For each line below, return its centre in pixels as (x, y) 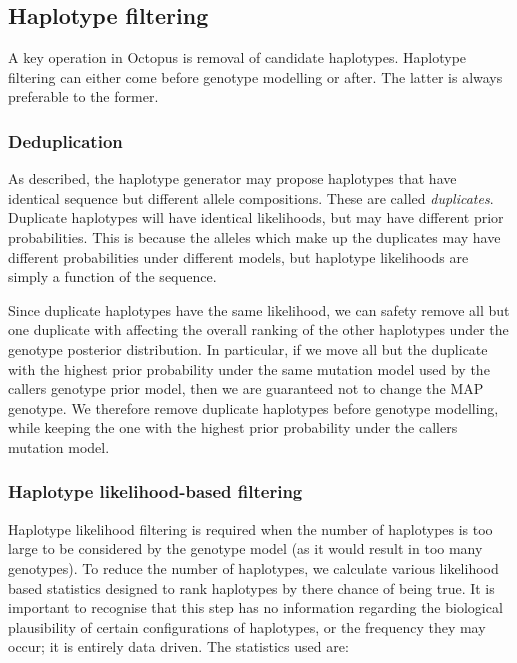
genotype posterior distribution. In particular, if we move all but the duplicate (248, 348)
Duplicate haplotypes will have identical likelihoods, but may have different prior (256, 217)
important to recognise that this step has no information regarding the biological (255, 607)
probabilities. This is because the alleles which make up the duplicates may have (254, 236)
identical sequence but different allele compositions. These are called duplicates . (251, 197)
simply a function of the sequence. (112, 276)
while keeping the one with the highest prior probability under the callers (233, 427)
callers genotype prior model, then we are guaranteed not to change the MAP (246, 388)
